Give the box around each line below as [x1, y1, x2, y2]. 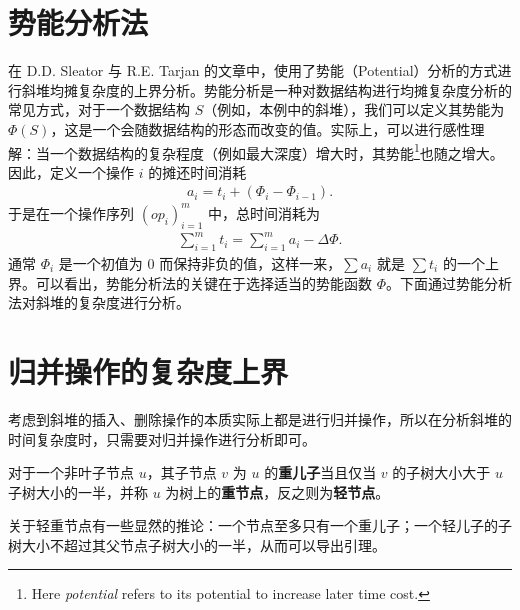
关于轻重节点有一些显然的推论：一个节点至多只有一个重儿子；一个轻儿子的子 [8, 515, 512, 536]
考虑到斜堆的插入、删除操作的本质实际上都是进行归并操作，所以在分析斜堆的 [8, 408, 512, 429]
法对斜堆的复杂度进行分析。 [8, 292, 190, 313]
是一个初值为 [58, 253, 143, 273]
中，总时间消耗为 [208, 202, 321, 223]
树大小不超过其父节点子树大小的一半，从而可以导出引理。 [8, 534, 386, 555]
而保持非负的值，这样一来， [159, 253, 342, 273]
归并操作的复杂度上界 [8, 350, 289, 391]
